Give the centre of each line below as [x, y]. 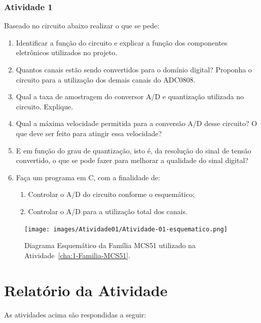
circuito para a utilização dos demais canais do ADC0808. [106, 79]
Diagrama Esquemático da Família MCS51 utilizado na [110, 245]
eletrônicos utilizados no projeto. [67, 52]
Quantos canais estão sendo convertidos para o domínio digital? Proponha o [134, 69]
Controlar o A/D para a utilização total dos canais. [108, 211]
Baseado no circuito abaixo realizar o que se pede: [82, 26]
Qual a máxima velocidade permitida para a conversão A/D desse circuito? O [137, 123]
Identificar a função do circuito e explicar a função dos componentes [122, 42]
